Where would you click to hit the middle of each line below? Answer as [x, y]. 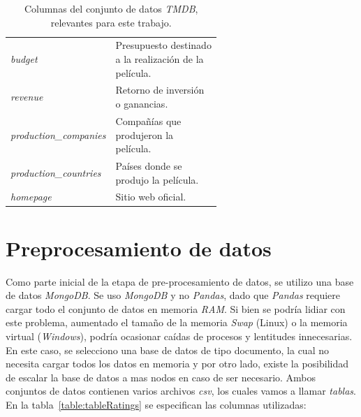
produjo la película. [157, 179]
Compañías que [148, 120]
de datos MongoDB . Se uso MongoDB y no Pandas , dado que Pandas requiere [173, 295]
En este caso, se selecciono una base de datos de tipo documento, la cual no [167, 350]
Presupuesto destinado [163, 45]
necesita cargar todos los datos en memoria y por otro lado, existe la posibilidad [177, 364]
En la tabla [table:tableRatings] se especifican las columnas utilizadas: [156, 404]
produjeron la [145, 134]
